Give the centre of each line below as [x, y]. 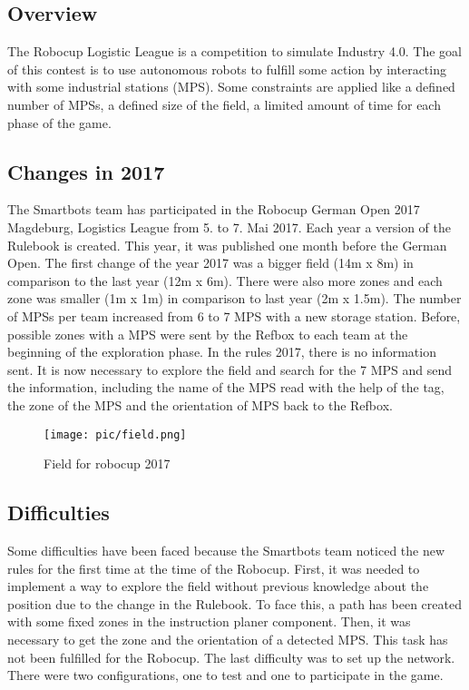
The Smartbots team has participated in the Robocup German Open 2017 [214, 209]
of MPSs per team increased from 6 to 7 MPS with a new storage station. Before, [234, 315]
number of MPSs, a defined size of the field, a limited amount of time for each [224, 104]
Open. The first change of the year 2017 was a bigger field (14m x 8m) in [210, 263]
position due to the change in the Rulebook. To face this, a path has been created [234, 603]
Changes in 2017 [86, 171]
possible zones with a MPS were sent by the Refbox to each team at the [208, 334]
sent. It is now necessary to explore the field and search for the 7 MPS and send [230, 369]
